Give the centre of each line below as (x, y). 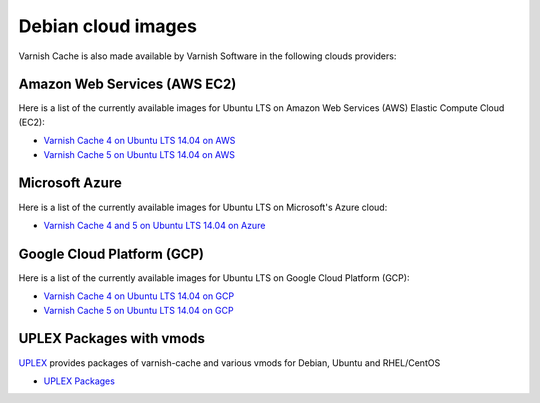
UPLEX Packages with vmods (111, 338)
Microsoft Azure (70, 183)
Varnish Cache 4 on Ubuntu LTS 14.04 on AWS (139, 141)
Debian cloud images (107, 26)
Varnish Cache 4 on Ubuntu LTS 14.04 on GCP (139, 296)
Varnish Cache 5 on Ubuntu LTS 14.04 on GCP (138, 310)
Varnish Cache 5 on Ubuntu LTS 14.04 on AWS (139, 154)
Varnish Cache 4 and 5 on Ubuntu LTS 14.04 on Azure (154, 225)
